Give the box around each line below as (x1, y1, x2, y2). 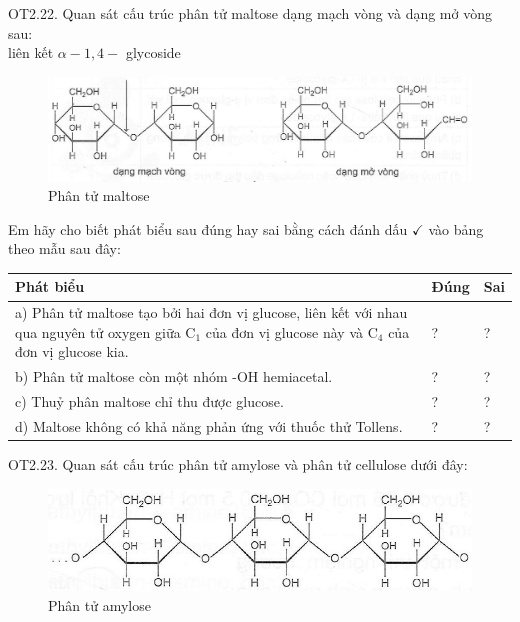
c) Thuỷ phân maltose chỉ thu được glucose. (15, 391, 284, 412)
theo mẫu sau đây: (8, 238, 121, 259)
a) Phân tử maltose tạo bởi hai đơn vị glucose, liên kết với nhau (15, 302, 408, 323)
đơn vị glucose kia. (15, 341, 129, 362)
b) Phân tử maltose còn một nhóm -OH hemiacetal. (15, 366, 333, 387)
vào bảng (428, 218, 484, 239)
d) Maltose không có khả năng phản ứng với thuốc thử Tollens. (15, 415, 403, 436)
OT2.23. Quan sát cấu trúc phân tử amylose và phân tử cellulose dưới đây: (8, 454, 468, 475)
